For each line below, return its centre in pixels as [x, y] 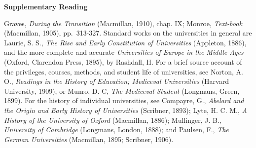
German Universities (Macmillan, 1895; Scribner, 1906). [89, 139]
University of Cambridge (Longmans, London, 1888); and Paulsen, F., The [116, 129]
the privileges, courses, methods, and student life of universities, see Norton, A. [124, 71]
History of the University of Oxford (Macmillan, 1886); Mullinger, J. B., [113, 120]
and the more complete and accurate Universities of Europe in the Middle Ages [124, 52]
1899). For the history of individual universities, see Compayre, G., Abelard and [124, 100]
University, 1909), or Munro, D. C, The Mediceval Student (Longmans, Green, [122, 91]
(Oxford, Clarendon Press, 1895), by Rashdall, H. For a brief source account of [123, 61]
